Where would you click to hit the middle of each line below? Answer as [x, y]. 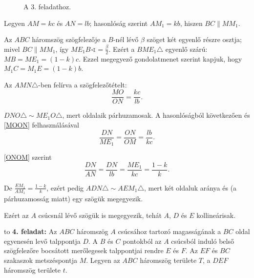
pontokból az [142, 241]
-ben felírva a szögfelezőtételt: [83, 84]
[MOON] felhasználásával [42, 125]
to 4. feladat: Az [31, 231]
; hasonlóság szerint [119, 23]
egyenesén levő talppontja [42, 241]
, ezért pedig [65, 187]
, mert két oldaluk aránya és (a [190, 187]
